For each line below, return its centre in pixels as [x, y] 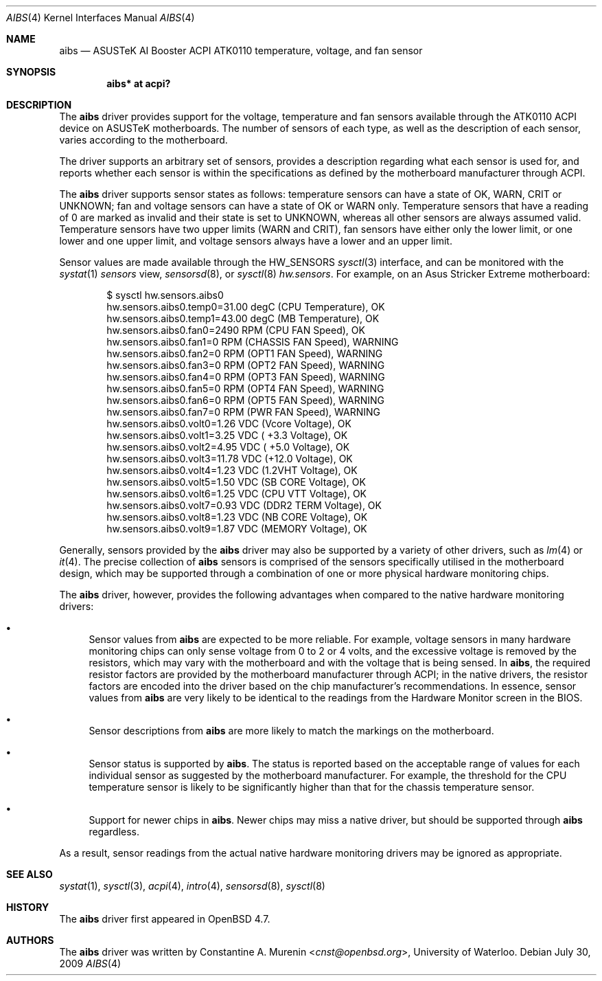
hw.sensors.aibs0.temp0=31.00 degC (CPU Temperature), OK [246, 307]
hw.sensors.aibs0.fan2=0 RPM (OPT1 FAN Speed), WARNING [245, 353]
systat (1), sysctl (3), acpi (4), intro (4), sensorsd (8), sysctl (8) [192, 886]
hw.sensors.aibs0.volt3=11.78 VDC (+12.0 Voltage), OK [230, 459]
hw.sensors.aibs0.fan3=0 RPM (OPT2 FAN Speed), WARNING [246, 365]
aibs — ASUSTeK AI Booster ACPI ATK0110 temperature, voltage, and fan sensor [241, 50]
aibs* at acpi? [139, 83]
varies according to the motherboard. [143, 140]
